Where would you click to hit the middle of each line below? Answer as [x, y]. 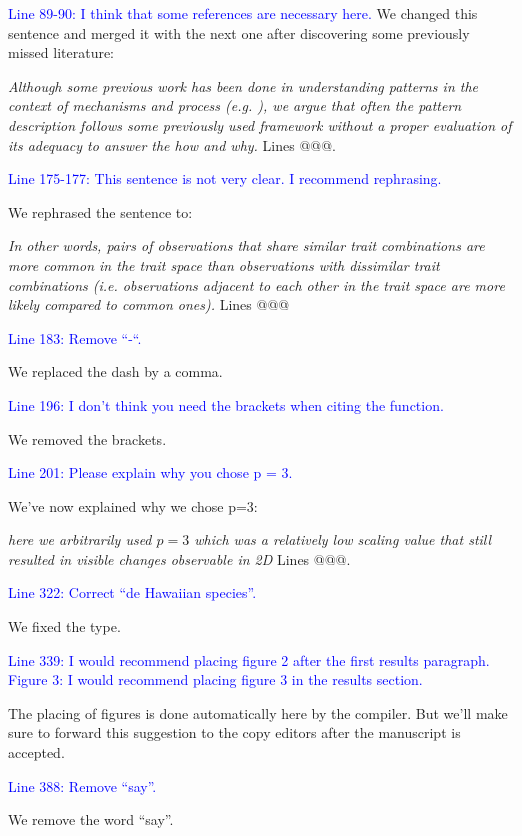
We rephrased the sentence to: [100, 211]
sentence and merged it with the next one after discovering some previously [239, 32]
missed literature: [61, 52]
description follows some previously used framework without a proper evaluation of [260, 124]
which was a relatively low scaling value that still [343, 539]
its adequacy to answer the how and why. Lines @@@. [172, 144]
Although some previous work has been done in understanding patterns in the [243, 85]
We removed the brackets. [87, 438]
